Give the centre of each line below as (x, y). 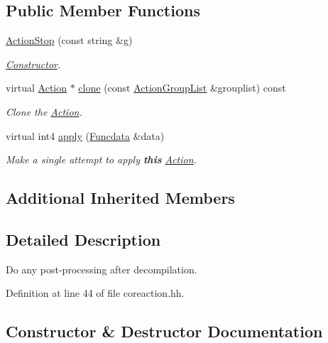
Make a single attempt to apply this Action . (101, 159)
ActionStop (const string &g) (69, 40)
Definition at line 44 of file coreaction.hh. (95, 293)
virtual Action (37, 88)
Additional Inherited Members (120, 198)
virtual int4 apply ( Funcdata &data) (85, 135)
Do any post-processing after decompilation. (102, 269)
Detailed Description (83, 239)
